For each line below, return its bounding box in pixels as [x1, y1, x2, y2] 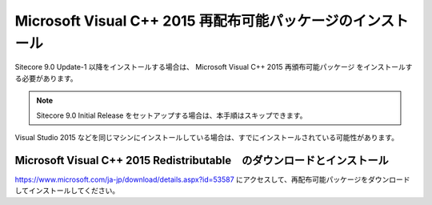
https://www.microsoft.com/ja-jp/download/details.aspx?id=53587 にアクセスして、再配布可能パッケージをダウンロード [14, 175, 410, 184]
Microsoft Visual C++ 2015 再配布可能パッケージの [14, 12, 354, 30]
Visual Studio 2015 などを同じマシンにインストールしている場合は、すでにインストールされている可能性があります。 [14, 132, 399, 142]
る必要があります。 [14, 73, 78, 83]
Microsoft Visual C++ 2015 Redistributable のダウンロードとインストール [14, 153, 389, 167]
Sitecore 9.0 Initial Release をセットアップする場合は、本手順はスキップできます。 [36, 111, 307, 120]
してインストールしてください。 [14, 186, 120, 195]
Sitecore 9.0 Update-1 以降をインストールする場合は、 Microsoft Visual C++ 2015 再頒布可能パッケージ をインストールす [14, 62, 413, 72]
